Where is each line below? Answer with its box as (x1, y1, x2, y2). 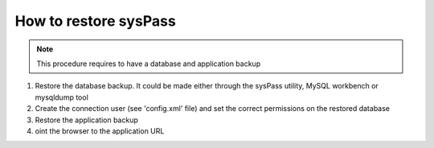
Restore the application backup (35, 115, 138, 125)
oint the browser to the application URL (35, 125, 165, 136)
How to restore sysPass (14, 12, 176, 30)
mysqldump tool (35, 92, 88, 102)
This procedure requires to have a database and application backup (36, 59, 261, 68)
